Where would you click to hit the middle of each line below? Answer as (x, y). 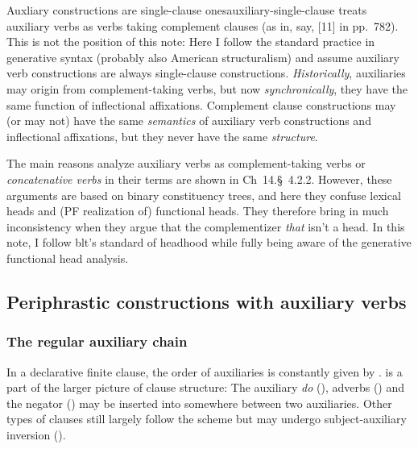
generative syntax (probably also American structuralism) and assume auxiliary (203, 57)
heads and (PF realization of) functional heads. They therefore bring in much (198, 211)
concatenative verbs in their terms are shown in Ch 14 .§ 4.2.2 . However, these (199, 179)
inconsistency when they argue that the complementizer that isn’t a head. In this (206, 226)
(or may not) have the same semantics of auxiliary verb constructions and (189, 121)
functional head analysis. (68, 258)
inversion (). (36, 434)
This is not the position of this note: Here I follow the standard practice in (191, 42)
